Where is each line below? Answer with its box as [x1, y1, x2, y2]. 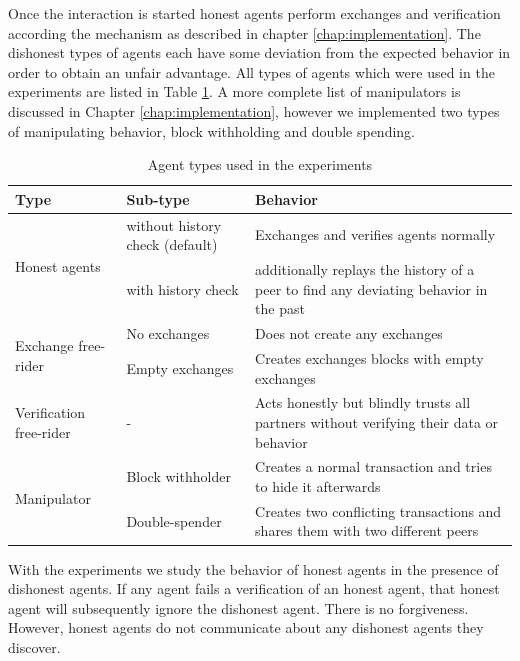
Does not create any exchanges [255, 323, 443, 344]
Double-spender [126, 510, 222, 531]
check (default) [126, 234, 218, 255]
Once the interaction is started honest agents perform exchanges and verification [8, 3, 501, 23]
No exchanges [126, 323, 210, 344]
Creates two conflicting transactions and [255, 500, 502, 521]
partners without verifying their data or [255, 411, 499, 432]
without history [126, 214, 222, 235]
